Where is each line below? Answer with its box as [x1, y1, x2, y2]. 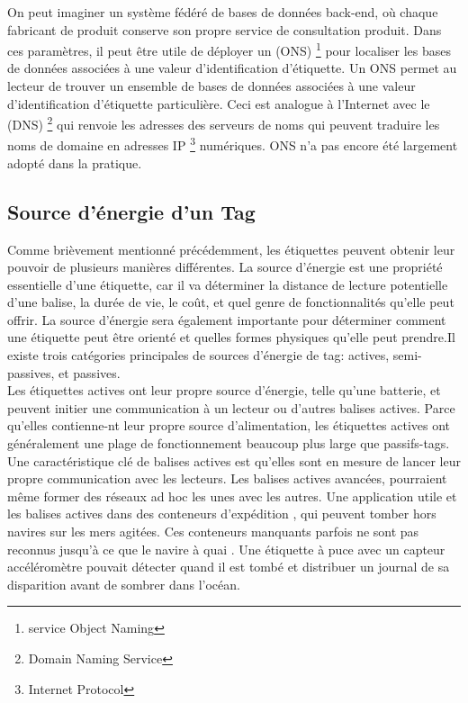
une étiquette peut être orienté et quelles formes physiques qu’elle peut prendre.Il [7, 328, 455, 347]
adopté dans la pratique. [7, 153, 142, 172]
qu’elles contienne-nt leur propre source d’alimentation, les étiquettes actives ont [7, 416, 451, 435]
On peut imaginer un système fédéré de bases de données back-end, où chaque [7, 3, 438, 21]
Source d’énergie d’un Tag [7, 197, 256, 225]
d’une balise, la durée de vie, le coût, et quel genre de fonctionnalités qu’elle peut [7, 293, 454, 311]
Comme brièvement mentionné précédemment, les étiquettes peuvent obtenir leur [7, 239, 455, 258]
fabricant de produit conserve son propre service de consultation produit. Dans [7, 20, 442, 39]
